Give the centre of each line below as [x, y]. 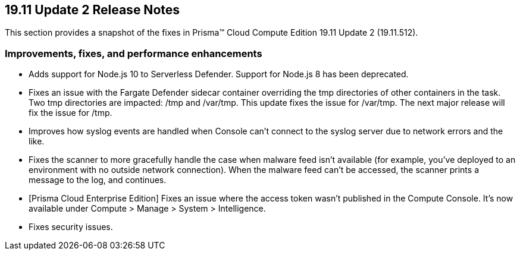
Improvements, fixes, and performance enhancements [134, 53]
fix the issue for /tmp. [71, 113]
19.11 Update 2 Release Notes [93, 10]
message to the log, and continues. [98, 180]
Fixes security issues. [71, 227]
